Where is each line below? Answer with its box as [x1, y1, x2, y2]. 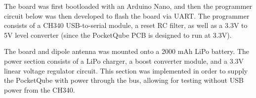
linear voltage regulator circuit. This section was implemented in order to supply [4, 65, 248, 75]
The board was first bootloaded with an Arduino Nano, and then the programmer [4, 1, 253, 11]
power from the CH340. [4, 84, 75, 95]
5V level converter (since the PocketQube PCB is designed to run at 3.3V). [4, 29, 232, 40]
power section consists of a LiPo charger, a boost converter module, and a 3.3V [4, 55, 244, 66]
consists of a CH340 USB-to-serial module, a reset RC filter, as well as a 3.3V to [4, 20, 248, 30]
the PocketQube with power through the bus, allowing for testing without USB [4, 75, 244, 85]
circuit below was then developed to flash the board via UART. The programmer [4, 10, 250, 21]
